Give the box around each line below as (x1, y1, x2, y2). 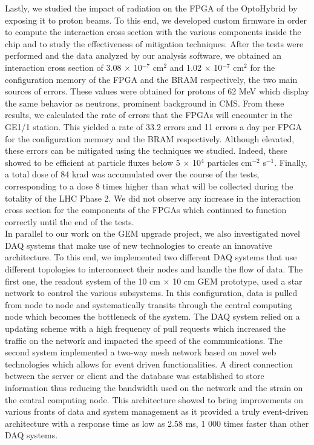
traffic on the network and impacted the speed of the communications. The (5, 334, 283, 346)
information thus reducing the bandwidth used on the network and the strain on (5, 381, 303, 394)
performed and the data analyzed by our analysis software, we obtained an (5, 49, 281, 62)
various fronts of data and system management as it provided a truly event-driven (5, 405, 309, 418)
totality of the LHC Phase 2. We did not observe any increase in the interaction (5, 191, 301, 204)
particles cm (207, 156, 252, 168)
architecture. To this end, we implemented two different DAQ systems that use (5, 251, 297, 263)
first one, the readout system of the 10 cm (5, 274, 160, 287)
